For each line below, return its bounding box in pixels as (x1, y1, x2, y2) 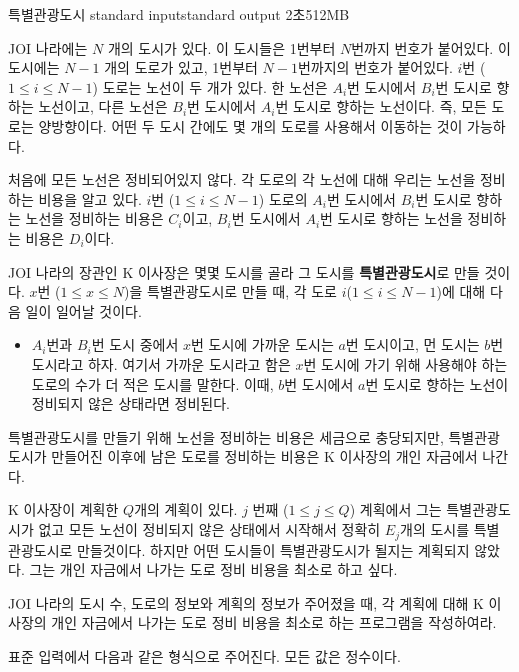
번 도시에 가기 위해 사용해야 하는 (303, 353, 508, 374)
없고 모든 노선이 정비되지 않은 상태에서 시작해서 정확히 (38, 519, 381, 540)
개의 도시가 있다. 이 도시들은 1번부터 (107, 37, 336, 58)
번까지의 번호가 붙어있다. (297, 57, 453, 78)
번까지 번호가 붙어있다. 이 (351, 37, 511, 58)
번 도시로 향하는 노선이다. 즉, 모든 (275, 96, 487, 117)
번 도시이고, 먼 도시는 (345, 334, 480, 355)
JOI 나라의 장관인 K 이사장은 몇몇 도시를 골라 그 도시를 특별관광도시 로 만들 (8, 261, 480, 282)
